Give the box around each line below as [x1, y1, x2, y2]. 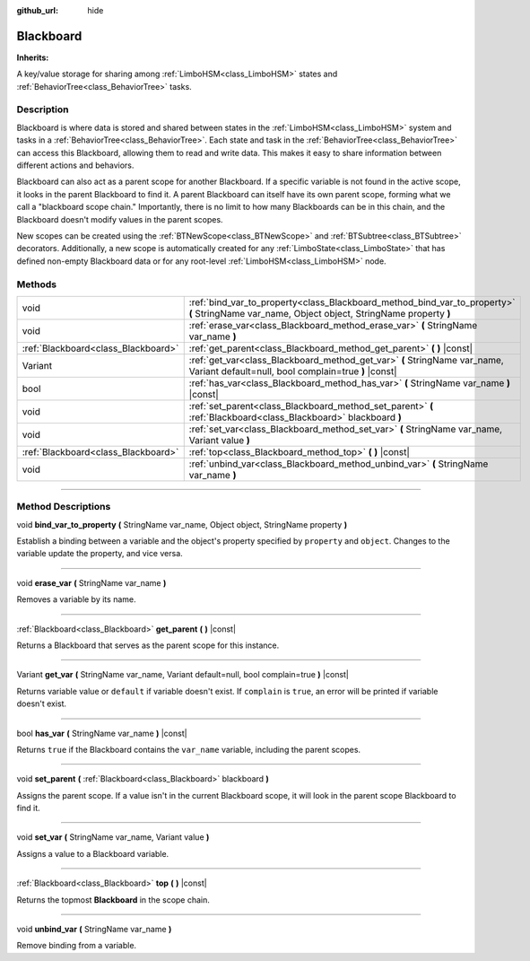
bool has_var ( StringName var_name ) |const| [16, 728, 187, 738]
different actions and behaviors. [16, 160, 135, 170]
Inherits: [16, 52, 49, 63]
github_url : [16, 5, 58, 15]
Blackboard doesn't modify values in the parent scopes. [16, 214, 223, 224]
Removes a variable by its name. [16, 594, 136, 605]
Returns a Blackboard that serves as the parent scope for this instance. [16, 640, 280, 651]
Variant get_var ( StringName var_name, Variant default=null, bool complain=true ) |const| [16, 669, 350, 680]
